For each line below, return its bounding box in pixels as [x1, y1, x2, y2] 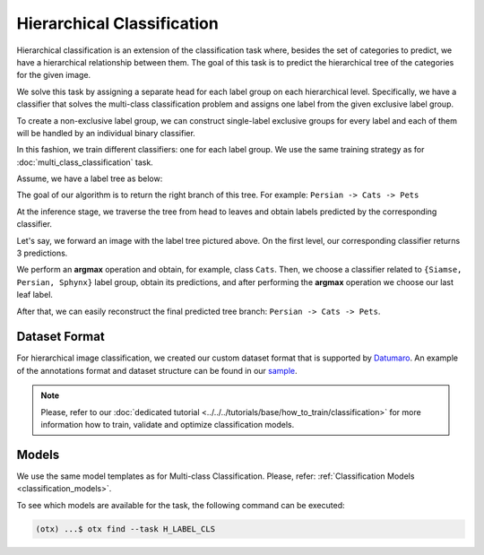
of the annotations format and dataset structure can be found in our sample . [16, 365, 298, 376]
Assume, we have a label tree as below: [16, 173, 163, 184]
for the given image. [16, 70, 91, 81]
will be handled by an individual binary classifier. [16, 127, 196, 138]
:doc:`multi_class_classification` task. [16, 157, 154, 168]
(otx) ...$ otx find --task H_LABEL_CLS [35, 524, 215, 533]
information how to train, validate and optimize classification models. [40, 420, 295, 430]
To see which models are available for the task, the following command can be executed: [16, 499, 345, 510]
